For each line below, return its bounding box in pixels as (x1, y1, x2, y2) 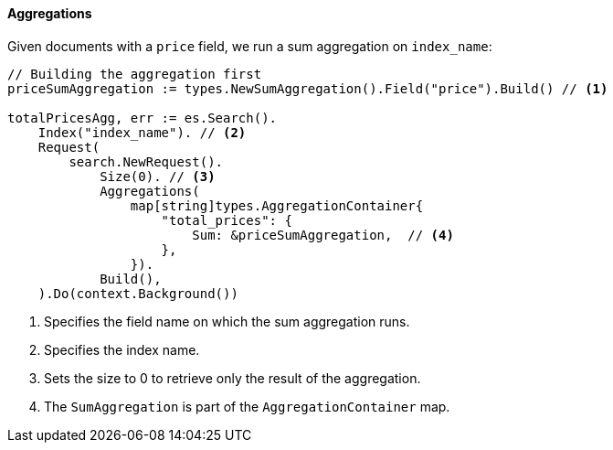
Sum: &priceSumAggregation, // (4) (192, 227, 454, 242)
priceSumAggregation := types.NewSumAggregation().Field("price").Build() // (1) (7, 80, 608, 96)
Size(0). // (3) (100, 168, 216, 184)
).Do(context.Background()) (37, 285, 238, 301)
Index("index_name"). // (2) (37, 124, 247, 140)
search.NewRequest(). (69, 154, 224, 169)
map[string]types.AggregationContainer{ (130, 198, 424, 213)
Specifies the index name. (44, 341, 200, 358)
